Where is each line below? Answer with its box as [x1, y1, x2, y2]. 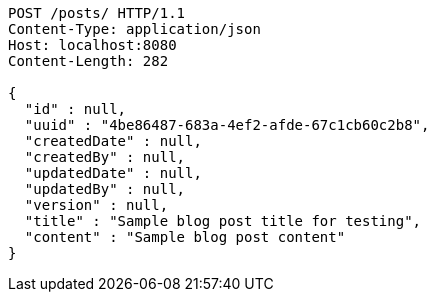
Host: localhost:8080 [8, 37, 177, 53]
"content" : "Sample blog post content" [24, 229, 346, 245]
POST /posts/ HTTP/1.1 [8, 5, 186, 21]
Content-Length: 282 [8, 53, 169, 69]
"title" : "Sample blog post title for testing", [24, 213, 422, 229]
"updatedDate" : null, [24, 165, 202, 181]
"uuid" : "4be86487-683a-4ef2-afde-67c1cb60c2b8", [24, 117, 430, 133]
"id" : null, [24, 101, 127, 117]
